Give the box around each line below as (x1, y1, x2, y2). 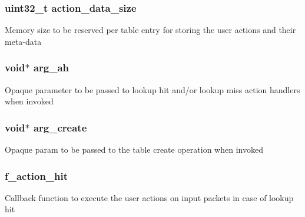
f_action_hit (5, 168, 68, 183)
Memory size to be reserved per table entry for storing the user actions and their (5, 24, 296, 36)
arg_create (33, 120, 87, 134)
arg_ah (33, 60, 69, 75)
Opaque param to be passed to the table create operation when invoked (5, 143, 263, 156)
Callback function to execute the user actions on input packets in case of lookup (5, 191, 294, 203)
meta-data (5, 35, 42, 47)
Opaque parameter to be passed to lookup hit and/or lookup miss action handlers (5, 83, 300, 96)
